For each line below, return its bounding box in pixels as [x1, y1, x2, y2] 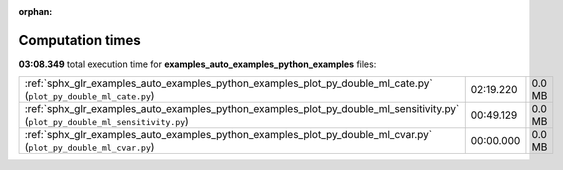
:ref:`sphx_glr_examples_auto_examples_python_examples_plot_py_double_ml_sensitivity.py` [24, 102, 460, 116]
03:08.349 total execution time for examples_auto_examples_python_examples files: [18, 58, 377, 70]
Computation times [18, 31, 141, 49]
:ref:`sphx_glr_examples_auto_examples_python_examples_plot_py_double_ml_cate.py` [24, 76, 434, 90]
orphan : [18, 6, 53, 17]
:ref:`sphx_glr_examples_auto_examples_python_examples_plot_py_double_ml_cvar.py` [24, 128, 433, 142]
